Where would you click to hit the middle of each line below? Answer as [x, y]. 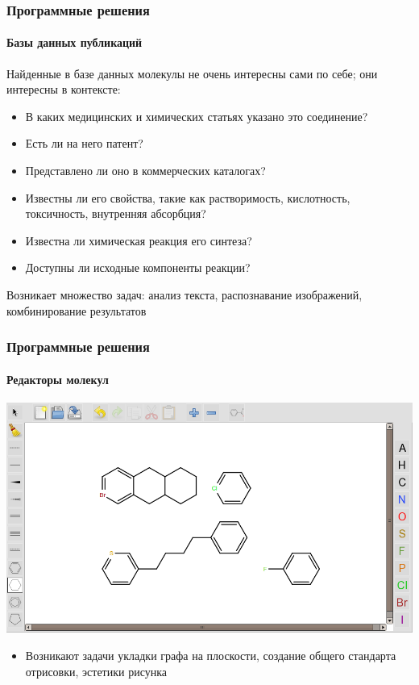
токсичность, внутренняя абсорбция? [116, 213]
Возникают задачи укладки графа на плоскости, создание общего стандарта [211, 656]
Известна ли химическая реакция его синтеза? [139, 240]
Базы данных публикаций [75, 42]
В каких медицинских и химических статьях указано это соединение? [197, 116]
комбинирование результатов [77, 310]
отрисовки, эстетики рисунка [96, 671]
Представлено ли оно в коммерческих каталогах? [145, 171]
